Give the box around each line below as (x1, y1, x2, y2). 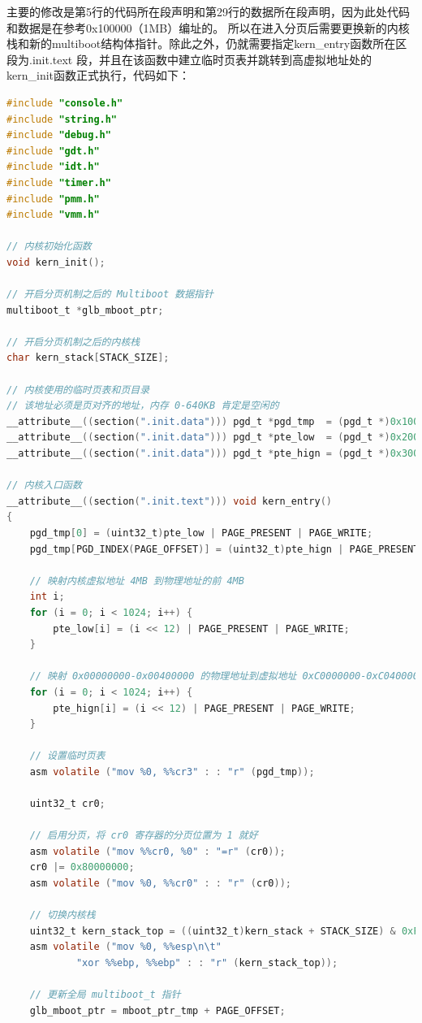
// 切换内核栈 (29, 909, 96, 921)
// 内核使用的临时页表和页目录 (6, 384, 150, 396)
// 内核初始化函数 (6, 241, 92, 253)
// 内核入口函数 (6, 479, 82, 492)
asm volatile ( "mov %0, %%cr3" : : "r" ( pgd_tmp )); (29, 765, 315, 778)
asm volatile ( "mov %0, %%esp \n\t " (29, 941, 222, 953)
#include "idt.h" (6, 161, 100, 173)
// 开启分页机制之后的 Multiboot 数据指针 (6, 288, 213, 301)
